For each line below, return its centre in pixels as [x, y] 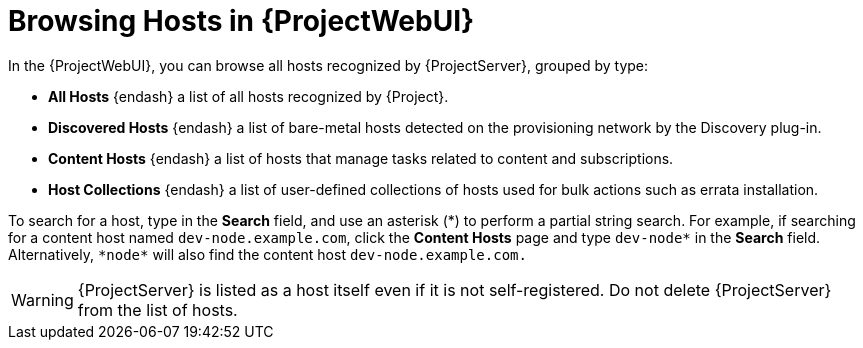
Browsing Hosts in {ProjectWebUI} [241, 21]
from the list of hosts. [157, 309]
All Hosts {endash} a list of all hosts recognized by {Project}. [248, 96]
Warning [42, 299]
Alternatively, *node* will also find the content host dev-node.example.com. [267, 254]
